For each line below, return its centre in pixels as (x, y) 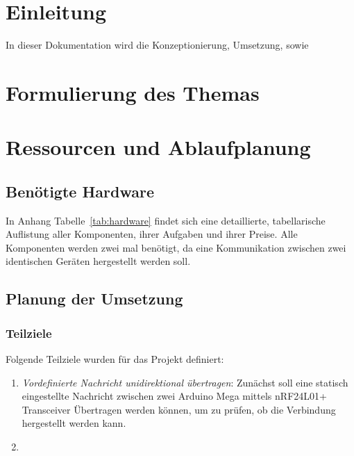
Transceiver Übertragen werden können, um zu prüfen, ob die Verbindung (179, 409)
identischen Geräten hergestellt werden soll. (98, 261)
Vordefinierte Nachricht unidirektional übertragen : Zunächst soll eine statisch (185, 382)
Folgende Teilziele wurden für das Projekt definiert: (115, 359)
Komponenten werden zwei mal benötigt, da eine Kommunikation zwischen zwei (176, 247)
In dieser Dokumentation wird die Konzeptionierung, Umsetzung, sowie (157, 45)
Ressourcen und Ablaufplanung (158, 147)
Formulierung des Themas (133, 92)
